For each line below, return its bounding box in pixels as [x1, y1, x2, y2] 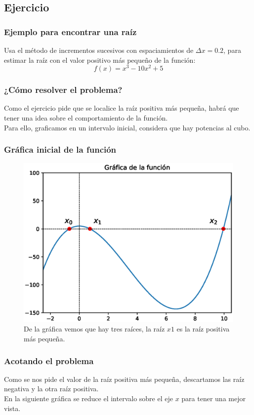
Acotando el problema [4, 354, 94, 367]
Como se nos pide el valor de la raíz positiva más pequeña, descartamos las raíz [4, 373, 245, 384]
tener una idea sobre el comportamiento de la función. [4, 113, 168, 123]
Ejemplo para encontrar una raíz [4, 25, 137, 38]
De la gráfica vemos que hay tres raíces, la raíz [24, 324, 165, 334]
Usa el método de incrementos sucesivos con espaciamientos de [4, 45, 194, 55]
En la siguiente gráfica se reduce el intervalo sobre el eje [4, 393, 173, 403]
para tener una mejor [181, 393, 246, 403]
